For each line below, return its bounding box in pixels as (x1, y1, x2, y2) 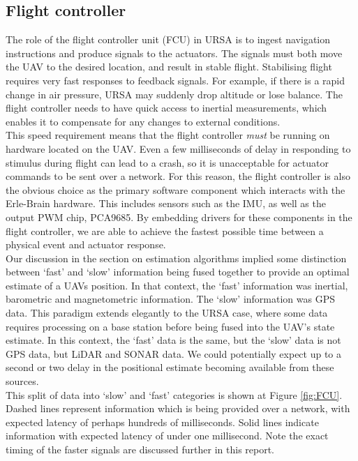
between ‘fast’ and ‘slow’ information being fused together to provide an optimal (6, 264, 350, 279)
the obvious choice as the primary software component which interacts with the (6, 182, 345, 197)
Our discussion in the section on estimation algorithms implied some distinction (6, 250, 347, 265)
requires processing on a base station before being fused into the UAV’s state (6, 319, 335, 333)
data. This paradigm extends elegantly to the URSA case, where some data (6, 305, 328, 320)
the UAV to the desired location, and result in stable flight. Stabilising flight (6, 59, 332, 74)
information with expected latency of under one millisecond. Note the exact (6, 428, 329, 443)
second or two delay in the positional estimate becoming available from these (6, 360, 334, 375)
